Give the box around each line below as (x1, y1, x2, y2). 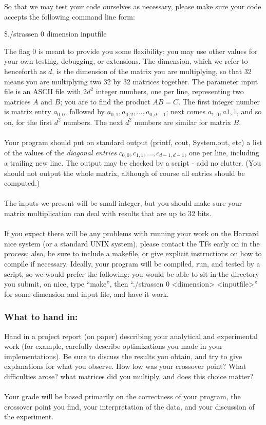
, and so (237, 106, 262, 117)
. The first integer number (178, 96, 260, 107)
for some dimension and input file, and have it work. (4, 288, 169, 299)
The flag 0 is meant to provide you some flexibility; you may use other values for (4, 45, 258, 56)
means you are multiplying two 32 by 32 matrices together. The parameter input (4, 76, 258, 86)
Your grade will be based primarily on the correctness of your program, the (4, 391, 241, 402)
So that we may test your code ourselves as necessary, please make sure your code (4, 1, 261, 11)
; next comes (166, 106, 206, 117)
